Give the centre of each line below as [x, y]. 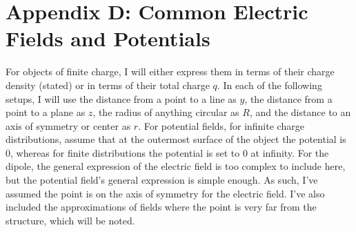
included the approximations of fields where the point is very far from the [161, 207]
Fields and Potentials [108, 38]
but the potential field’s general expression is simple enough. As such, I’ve [162, 180]
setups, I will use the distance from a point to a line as [121, 98]
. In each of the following [269, 85]
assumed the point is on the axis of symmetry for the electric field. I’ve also [165, 193]
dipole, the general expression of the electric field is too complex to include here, [176, 166]
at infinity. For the [290, 152]
